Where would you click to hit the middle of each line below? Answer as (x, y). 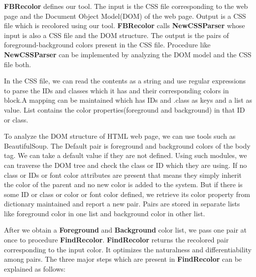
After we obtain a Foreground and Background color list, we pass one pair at (126, 230)
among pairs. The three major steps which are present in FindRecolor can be (123, 259)
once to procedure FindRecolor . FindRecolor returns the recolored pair (116, 240)
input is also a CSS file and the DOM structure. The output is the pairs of (116, 35)
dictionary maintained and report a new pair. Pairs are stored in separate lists (122, 204)
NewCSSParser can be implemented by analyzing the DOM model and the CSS (128, 54)
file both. (17, 64)
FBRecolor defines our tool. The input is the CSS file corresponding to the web (126, 6)
